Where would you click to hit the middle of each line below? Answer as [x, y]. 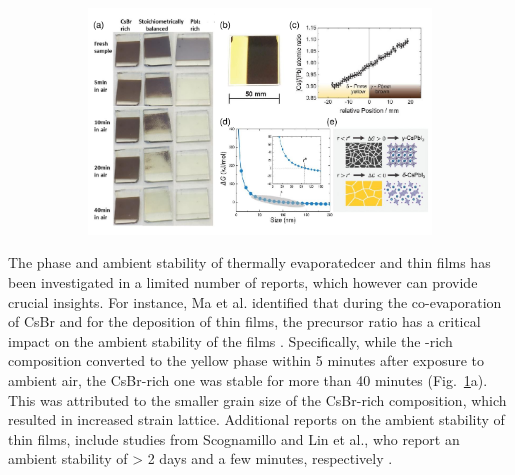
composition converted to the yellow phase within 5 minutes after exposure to [246, 360]
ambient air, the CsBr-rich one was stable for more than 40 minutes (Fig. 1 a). [248, 380]
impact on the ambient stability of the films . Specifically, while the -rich [230, 340]
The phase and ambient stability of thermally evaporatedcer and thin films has [249, 262]
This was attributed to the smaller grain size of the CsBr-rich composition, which [257, 399]
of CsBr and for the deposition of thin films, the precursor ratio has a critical [244, 321]
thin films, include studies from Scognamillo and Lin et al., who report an [234, 438]
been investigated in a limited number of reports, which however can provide [243, 282]
